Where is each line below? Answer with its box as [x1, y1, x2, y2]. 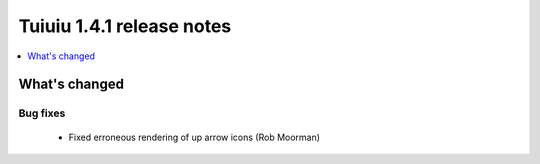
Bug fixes [18, 106, 66, 120]
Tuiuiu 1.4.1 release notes [18, 15, 232, 37]
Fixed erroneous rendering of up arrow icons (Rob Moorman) [68, 131, 320, 143]
